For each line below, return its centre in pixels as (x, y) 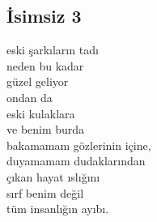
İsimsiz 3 (44, 16)
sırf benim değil (45, 192)
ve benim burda (46, 129)
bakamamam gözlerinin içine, (79, 145)
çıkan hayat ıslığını (53, 176)
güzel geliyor (38, 81)
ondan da (30, 97)
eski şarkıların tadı (53, 50)
